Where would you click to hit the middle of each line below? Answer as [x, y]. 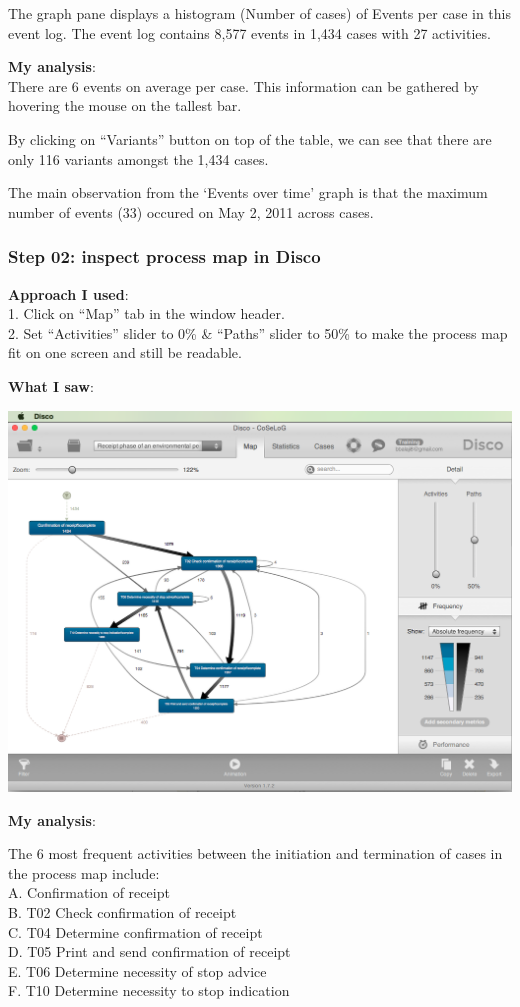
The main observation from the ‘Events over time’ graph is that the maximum [248, 192]
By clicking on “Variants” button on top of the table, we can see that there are [250, 138]
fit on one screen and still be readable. [125, 352]
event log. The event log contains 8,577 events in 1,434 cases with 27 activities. [249, 32]
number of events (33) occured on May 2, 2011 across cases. [191, 211]
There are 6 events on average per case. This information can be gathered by [243, 85]
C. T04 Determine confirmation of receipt [135, 931]
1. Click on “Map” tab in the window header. [146, 313]
